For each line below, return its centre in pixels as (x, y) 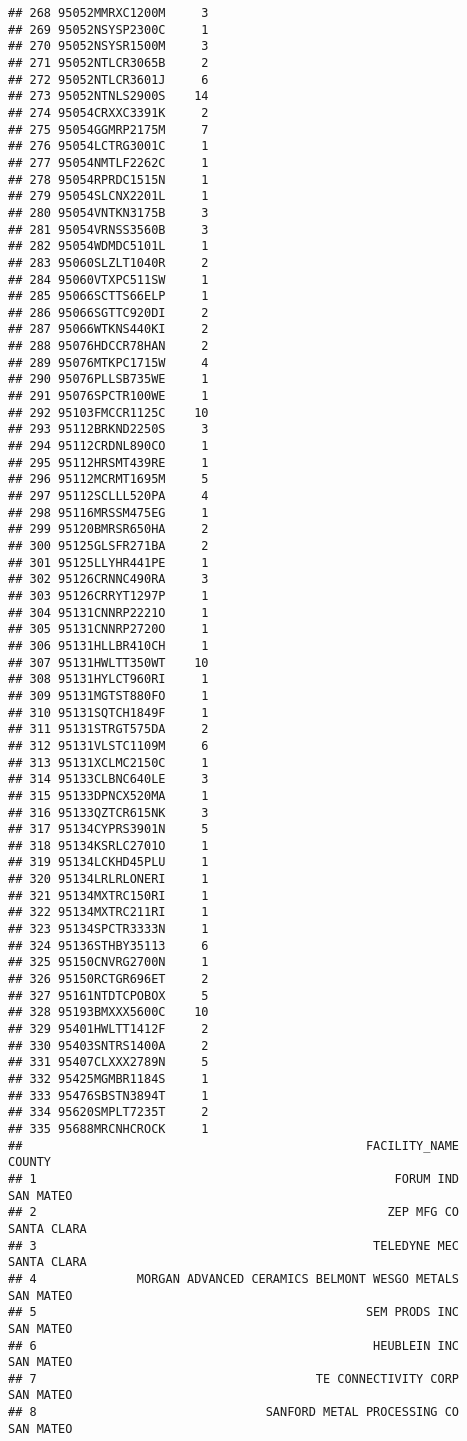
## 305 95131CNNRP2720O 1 (108, 629)
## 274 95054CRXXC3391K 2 (108, 112)
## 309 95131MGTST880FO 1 (108, 695)
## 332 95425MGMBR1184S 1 (108, 1079)
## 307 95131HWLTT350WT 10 (108, 662)
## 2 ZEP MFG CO (234, 1212)
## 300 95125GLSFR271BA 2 (108, 546)
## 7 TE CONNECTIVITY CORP (234, 1378)
